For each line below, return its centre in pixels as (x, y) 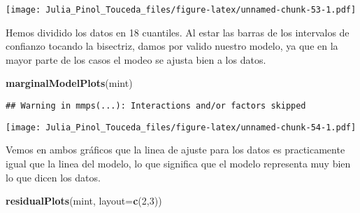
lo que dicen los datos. (53, 177)
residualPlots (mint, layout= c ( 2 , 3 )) (84, 201)
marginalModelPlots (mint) (69, 83)
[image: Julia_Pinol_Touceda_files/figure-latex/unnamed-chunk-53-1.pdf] (181, 10)
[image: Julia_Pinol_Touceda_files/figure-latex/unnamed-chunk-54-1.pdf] (181, 127)
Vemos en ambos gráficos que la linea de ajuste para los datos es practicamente (175, 150)
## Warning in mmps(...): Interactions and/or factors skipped (156, 106)
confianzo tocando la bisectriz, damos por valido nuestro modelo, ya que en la (172, 46)
